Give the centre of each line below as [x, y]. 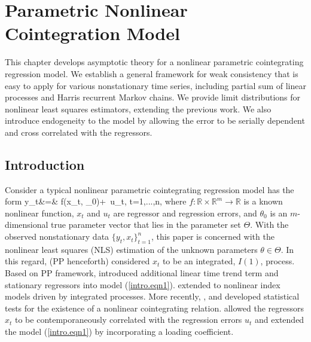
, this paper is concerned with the [213, 236]
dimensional [27, 225]
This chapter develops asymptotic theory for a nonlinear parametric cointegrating [154, 62]
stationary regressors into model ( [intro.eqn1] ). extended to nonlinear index [143, 284]
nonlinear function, [39, 213]
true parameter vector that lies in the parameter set [146, 225]
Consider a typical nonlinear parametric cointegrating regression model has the [150, 189]
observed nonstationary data [57, 236]
